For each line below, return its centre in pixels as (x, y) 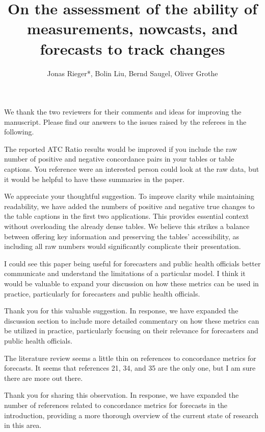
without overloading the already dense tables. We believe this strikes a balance (127, 226)
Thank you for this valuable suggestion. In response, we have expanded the (121, 311)
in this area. (23, 425)
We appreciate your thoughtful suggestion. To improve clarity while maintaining (129, 196)
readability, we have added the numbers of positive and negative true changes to (129, 206)
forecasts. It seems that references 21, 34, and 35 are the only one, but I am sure (130, 368)
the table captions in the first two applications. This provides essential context (127, 216)
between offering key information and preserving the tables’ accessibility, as (122, 236)
